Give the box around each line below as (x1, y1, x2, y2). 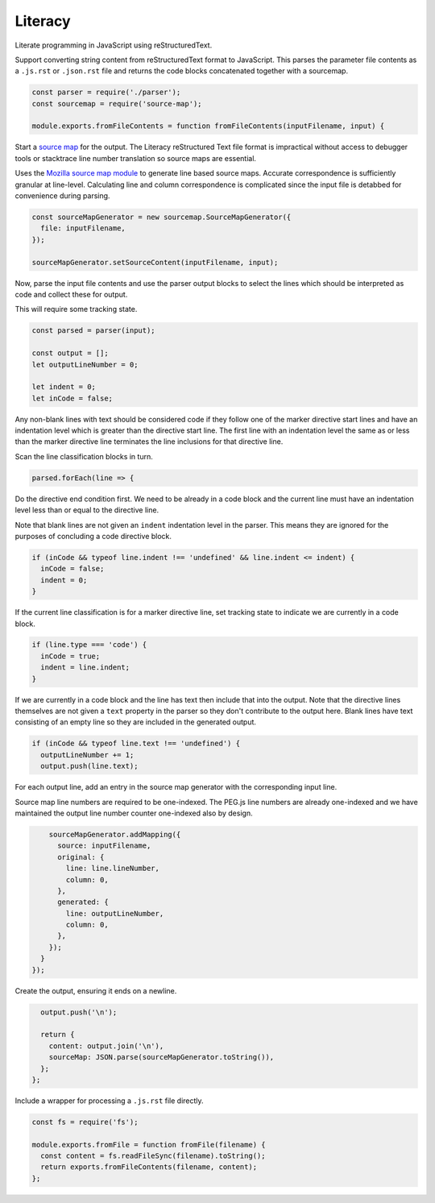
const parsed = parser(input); (31, 326, 156, 335)
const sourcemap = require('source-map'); (31, 99, 202, 108)
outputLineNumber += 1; (40, 750, 135, 759)
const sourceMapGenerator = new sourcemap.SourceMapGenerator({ (31, 213, 292, 222)
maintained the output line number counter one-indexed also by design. (14, 808, 253, 818)
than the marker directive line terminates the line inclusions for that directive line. (14, 437, 284, 446)
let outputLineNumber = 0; (31, 359, 139, 369)
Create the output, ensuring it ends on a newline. (14, 985, 177, 995)
